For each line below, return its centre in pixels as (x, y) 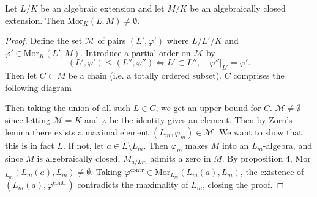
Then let (21, 75)
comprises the (259, 75)
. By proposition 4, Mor (266, 158)
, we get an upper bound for (208, 108)
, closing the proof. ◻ (244, 184)
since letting (28, 119)
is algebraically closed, (79, 158)
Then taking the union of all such (68, 108)
